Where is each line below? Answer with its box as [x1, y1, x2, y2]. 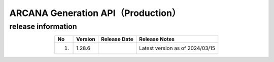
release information [9, 22, 77, 31]
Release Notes [139, 35, 175, 42]
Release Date [100, 35, 134, 42]
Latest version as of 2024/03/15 [139, 45, 216, 52]
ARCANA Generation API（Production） [9, 7, 181, 18]
